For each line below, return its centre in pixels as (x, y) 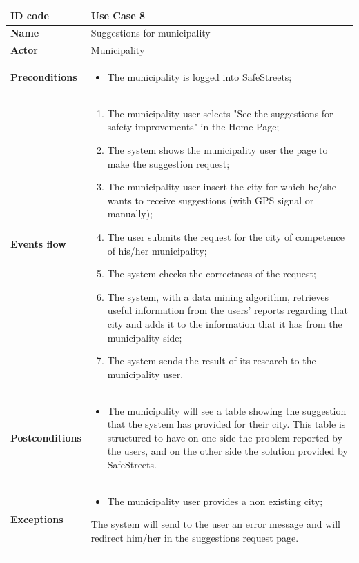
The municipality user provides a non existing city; (215, 501)
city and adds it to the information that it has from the (225, 324)
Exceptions (37, 519)
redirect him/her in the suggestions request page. (195, 538)
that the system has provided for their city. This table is (226, 424)
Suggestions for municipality (151, 33)
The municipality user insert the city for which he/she (222, 187)
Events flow (38, 243)
